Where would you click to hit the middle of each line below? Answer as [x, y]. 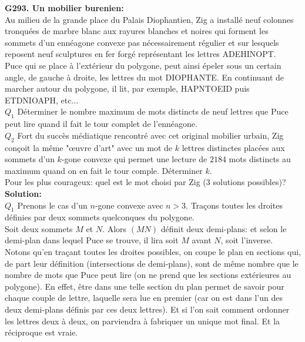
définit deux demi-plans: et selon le [224, 228]
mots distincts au [260, 159]
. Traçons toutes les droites [234, 205]
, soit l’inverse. [247, 240]
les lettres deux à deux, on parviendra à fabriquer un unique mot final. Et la [143, 321]
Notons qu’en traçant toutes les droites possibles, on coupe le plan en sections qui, [153, 252]
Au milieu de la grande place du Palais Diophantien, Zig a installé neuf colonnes [149, 19]
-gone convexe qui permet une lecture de [134, 159]
